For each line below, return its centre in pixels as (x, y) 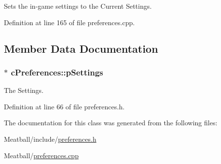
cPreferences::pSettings (57, 72)
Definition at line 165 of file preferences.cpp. (69, 22)
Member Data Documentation (81, 48)
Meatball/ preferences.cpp (41, 155)
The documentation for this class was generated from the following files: (111, 123)
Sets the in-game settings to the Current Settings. (78, 6)
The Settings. (24, 90)
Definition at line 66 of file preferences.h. (64, 106)
